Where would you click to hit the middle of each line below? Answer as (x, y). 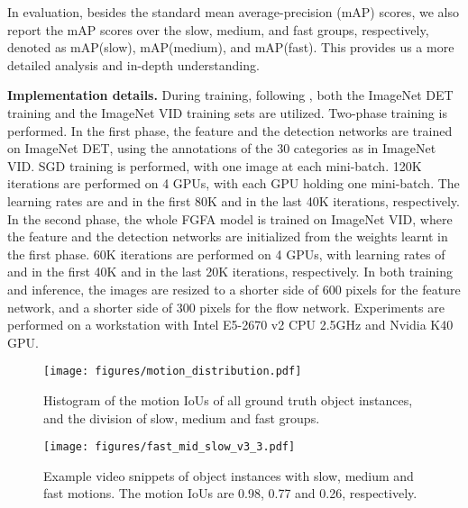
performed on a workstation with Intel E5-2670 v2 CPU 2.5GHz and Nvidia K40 (230, 325)
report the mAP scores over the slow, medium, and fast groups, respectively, (218, 29)
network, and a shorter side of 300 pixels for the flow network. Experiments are (226, 307)
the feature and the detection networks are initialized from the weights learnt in (228, 236)
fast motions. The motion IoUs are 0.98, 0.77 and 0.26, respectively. (230, 493)
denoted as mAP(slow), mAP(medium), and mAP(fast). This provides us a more (231, 47)
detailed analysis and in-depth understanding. (133, 64)
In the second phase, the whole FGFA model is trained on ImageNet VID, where (230, 218)
